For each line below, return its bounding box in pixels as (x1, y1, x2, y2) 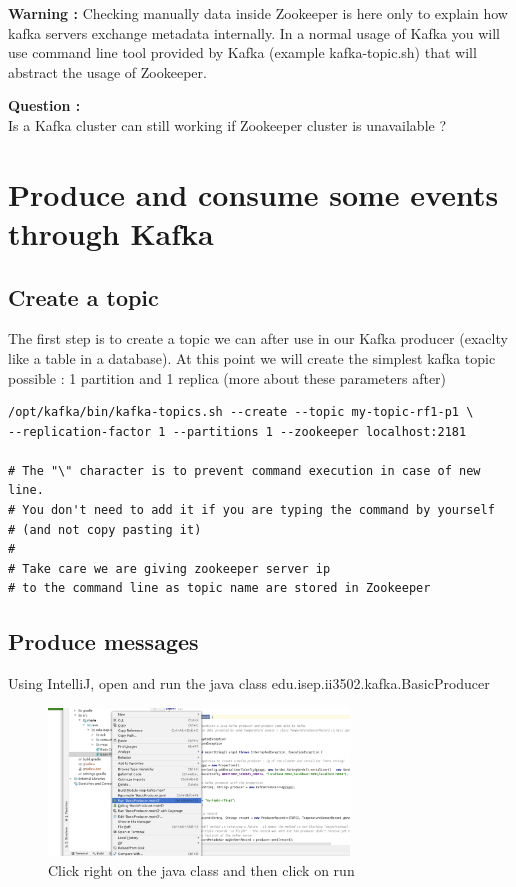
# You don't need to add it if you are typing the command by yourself (8, 503, 495, 518)
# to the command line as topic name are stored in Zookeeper (8, 581, 431, 596)
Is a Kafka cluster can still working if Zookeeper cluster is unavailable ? (8, 114, 447, 135)
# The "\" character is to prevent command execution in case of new (8, 463, 481, 478)
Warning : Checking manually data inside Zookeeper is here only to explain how (8, 3, 508, 23)
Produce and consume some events (8, 173, 499, 214)
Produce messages (8, 626, 199, 657)
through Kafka (8, 212, 214, 253)
